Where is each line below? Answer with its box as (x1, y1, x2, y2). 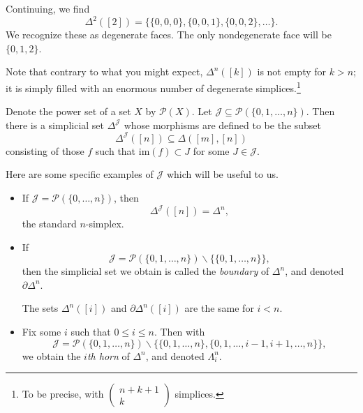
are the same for (184, 301, 254, 315)
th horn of (87, 348, 130, 363)
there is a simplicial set (6, 117, 105, 132)
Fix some (22, 324, 61, 339)
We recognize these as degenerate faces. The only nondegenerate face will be (6, 27, 332, 42)
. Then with (154, 324, 205, 339)
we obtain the (22, 348, 81, 363)
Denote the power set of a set (6, 104, 131, 119)
